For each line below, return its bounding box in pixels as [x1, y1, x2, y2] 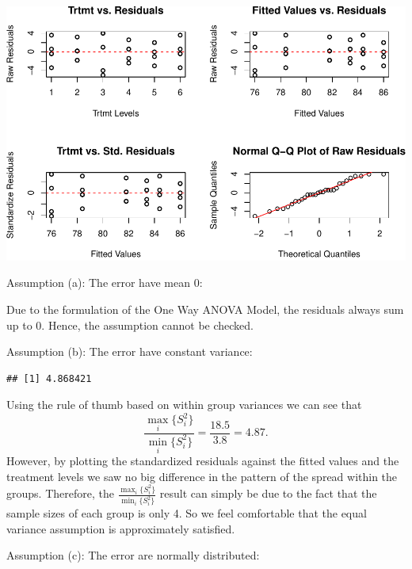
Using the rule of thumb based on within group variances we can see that [6, 396, 362, 413]
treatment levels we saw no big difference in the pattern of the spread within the [6, 468, 398, 484]
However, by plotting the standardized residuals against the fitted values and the [6, 453, 399, 469]
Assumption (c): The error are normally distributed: [6, 547, 260, 563]
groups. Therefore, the [6, 485, 114, 502]
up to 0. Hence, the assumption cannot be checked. [6, 316, 254, 333]
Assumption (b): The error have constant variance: [6, 343, 253, 360]
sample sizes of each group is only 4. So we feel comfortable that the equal [6, 505, 367, 521]
